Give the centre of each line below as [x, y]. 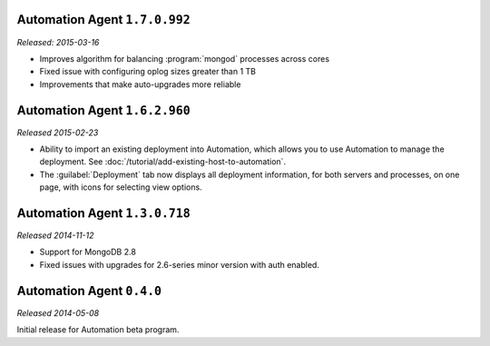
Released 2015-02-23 [58, 133]
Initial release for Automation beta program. [98, 330]
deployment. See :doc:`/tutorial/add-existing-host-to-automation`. [162, 162]
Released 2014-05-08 [58, 312]
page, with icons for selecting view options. [121, 187]
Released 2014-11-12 [55, 235]
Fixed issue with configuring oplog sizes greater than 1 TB [147, 72]
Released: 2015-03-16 [58, 42]
